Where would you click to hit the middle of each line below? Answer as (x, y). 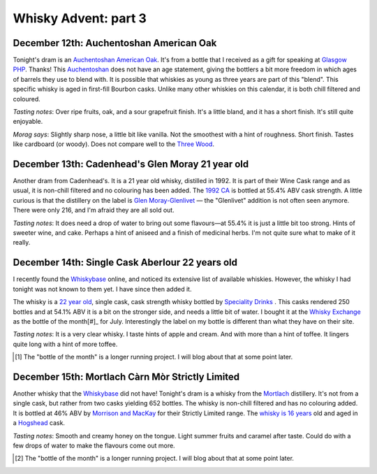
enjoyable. (28, 122)
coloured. (27, 99)
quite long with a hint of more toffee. (65, 344)
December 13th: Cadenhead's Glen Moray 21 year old (131, 164)
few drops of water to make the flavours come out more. (94, 445)
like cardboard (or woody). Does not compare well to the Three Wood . (113, 144)
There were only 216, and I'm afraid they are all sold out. (94, 210)
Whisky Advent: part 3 (80, 18)
